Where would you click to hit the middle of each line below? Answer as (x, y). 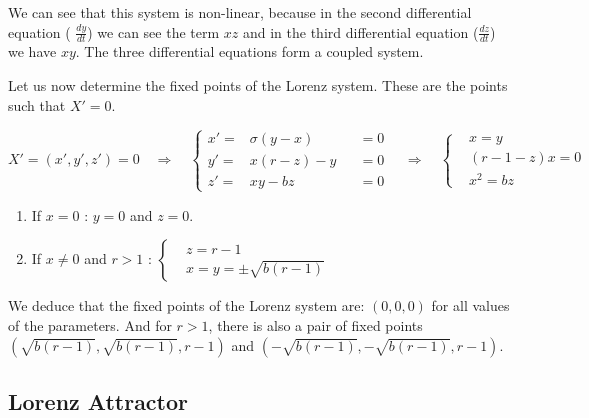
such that (37, 104)
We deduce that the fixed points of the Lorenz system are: (186, 305)
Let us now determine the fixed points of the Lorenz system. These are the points (258, 85)
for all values (470, 305)
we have (32, 51)
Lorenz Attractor (98, 400)
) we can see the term (153, 31)
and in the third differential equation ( (360, 31)
